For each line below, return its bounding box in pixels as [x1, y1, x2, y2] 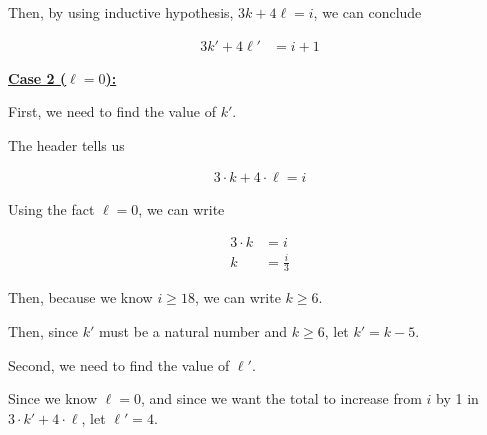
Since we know [8, 388, 98, 409]
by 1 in [436, 388, 479, 409]
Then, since [8, 321, 79, 342]
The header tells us [8, 134, 125, 155]
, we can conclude [313, 2, 422, 22]
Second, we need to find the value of [8, 354, 230, 375]
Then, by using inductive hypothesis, [8, 2, 234, 22]
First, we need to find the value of [8, 101, 216, 122]
